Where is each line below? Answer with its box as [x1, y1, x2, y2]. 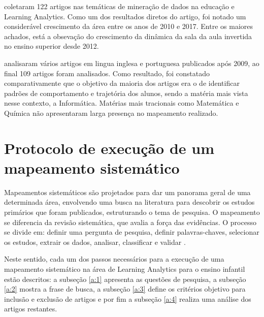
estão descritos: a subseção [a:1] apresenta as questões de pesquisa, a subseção [4, 273, 246, 284]
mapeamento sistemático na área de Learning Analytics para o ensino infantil [4, 264, 245, 274]
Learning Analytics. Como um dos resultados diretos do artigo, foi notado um [4, 11, 246, 21]
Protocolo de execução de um [4, 137, 215, 158]
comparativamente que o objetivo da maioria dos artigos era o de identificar [4, 78, 240, 88]
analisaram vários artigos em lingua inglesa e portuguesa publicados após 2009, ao [4, 57, 259, 68]
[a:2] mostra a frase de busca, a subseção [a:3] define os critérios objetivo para [4, 283, 246, 294]
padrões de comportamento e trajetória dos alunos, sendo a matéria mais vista [4, 87, 248, 98]
